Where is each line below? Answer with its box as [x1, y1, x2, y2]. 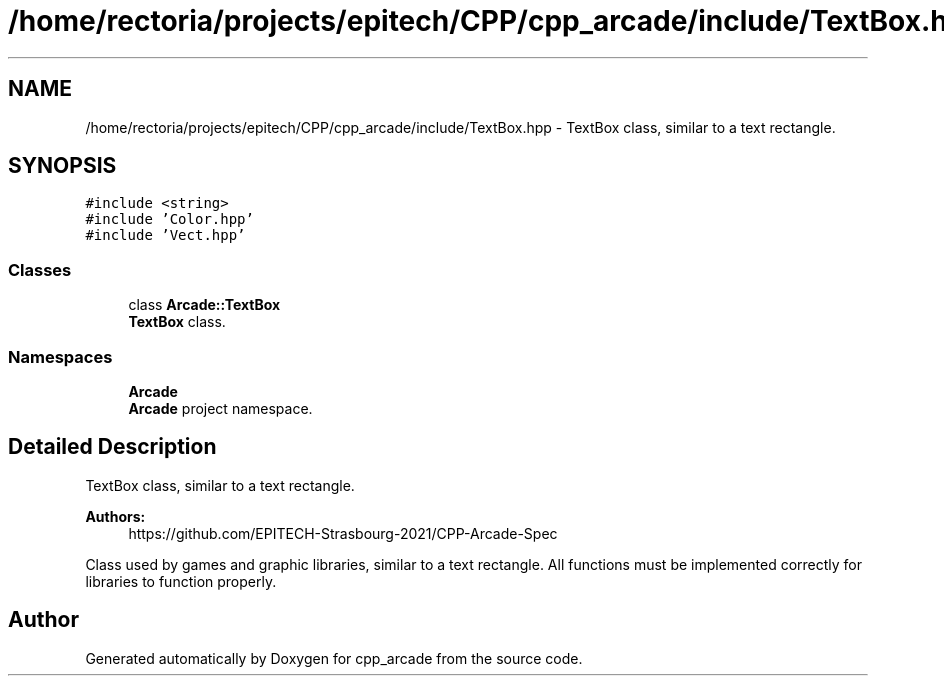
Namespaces [8, 346, 113, 367]
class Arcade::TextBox [128, 296, 281, 314]
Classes [8, 259, 72, 280]
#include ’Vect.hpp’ [85, 227, 246, 244]
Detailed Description [8, 434, 217, 460]
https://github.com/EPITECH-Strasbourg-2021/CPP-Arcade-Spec [128, 524, 558, 542]
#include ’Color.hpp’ [85, 211, 254, 228]
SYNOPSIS [8, 153, 117, 179]
